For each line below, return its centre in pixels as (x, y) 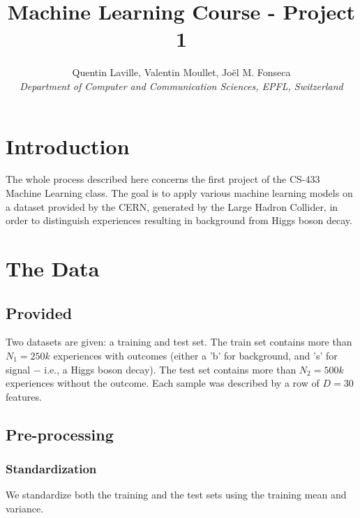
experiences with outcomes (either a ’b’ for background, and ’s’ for (195, 355)
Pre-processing (60, 434)
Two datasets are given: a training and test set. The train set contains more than (179, 342)
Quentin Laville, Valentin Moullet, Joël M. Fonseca (181, 72)
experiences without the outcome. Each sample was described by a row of (163, 383)
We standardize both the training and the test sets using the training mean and (176, 495)
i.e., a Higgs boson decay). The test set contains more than (170, 369)
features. (24, 396)
